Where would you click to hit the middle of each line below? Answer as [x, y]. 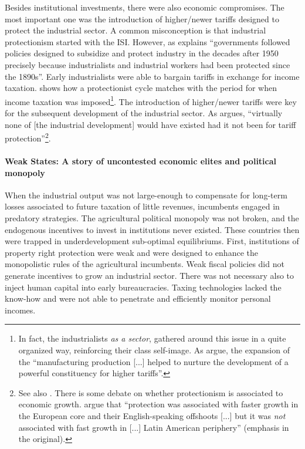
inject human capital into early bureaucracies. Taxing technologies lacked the [143, 287]
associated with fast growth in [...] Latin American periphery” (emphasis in [154, 427]
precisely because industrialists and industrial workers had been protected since [148, 64]
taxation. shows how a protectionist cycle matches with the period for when [141, 88]
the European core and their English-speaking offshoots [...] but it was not [152, 415]
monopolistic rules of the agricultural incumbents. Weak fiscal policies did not [145, 264]
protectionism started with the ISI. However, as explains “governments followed [148, 41]
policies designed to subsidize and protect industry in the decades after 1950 [142, 53]
